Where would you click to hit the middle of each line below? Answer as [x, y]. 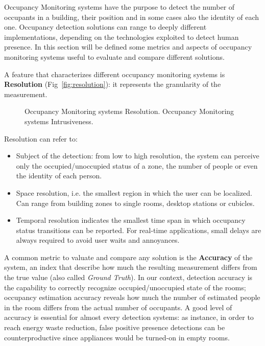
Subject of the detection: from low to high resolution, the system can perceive [138, 156]
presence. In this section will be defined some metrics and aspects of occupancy [128, 47]
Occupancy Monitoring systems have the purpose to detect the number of [119, 7]
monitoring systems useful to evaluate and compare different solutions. [114, 56]
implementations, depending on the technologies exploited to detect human [122, 37]
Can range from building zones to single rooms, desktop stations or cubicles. [135, 203]
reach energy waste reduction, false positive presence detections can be [115, 327]
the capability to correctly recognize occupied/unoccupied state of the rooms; [125, 287]
